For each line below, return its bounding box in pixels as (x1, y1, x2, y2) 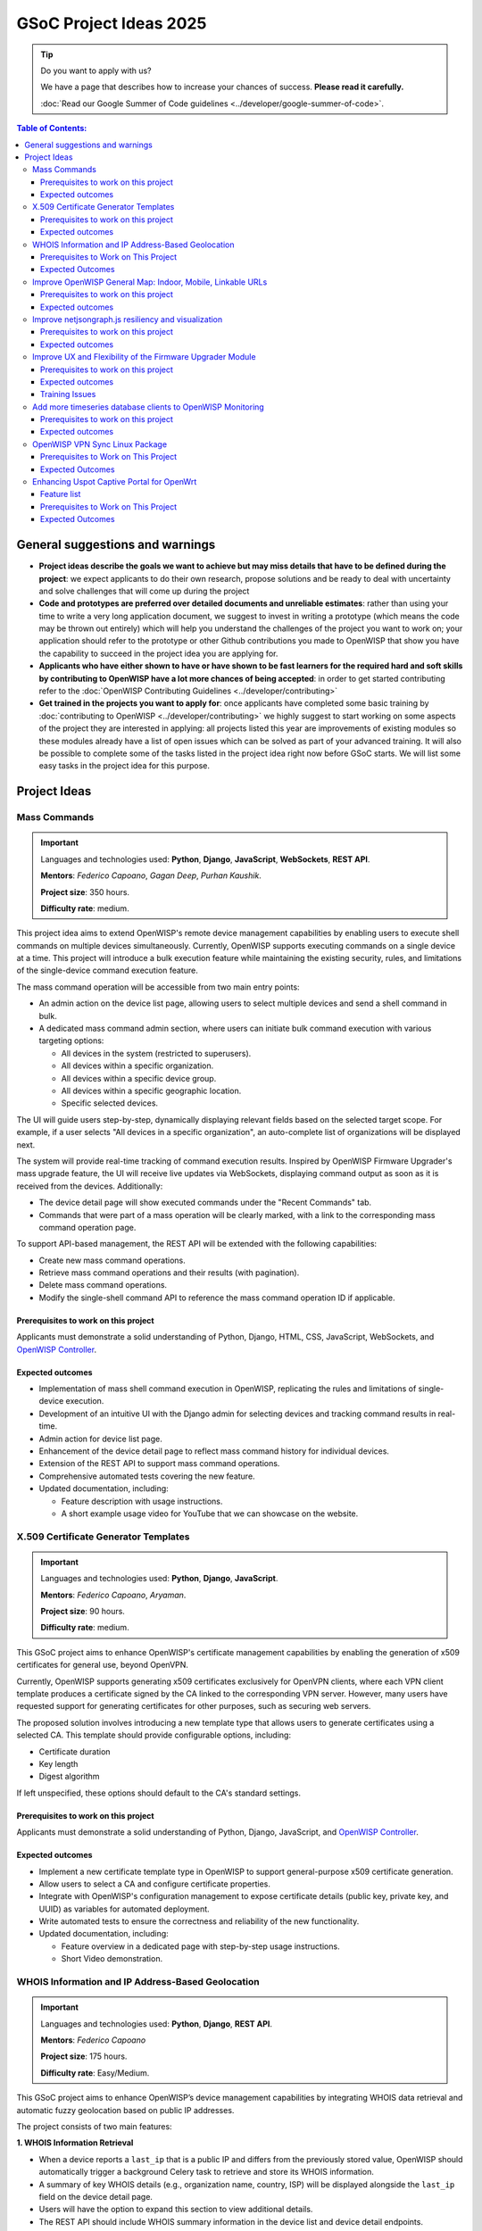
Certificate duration (38, 1746, 111, 1757)
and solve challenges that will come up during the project (38, 585, 250, 596)
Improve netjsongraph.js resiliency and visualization (32, 313, 223, 325)
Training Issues (40, 389, 96, 400)
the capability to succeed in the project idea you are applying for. (38, 648, 278, 659)
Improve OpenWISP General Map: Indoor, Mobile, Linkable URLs (32, 277, 268, 287)
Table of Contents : (16, 123, 87, 134)
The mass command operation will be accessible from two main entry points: (16, 982, 300, 992)
